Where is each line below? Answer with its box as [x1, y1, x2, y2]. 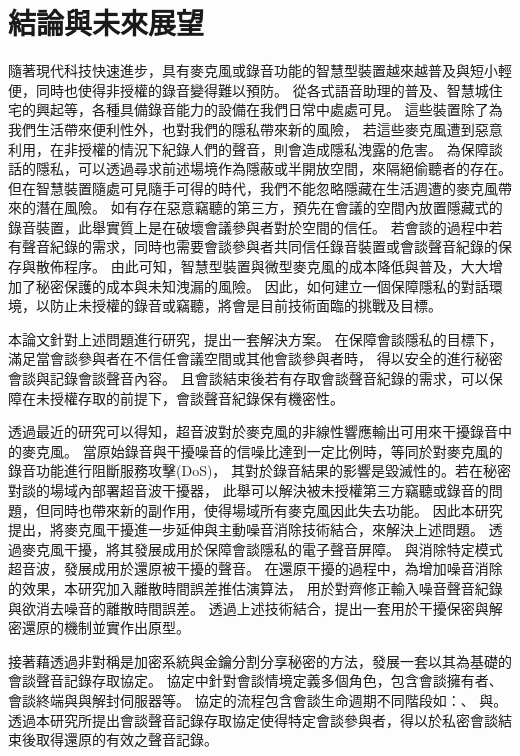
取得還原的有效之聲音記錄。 [35, 729, 218, 750]
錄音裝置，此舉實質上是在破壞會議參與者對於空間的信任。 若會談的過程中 [8, 216, 489, 237]
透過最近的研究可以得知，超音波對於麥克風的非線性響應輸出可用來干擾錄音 [8, 421, 498, 442]
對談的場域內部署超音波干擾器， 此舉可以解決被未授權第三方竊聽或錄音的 [8, 480, 489, 500]
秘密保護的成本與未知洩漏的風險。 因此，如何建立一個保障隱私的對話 [35, 275, 489, 296]
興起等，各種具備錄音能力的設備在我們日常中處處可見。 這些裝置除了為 [35, 99, 503, 120]
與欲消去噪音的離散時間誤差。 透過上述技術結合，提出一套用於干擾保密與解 [8, 597, 503, 618]
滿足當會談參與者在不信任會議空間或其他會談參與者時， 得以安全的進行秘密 [8, 348, 503, 369]
